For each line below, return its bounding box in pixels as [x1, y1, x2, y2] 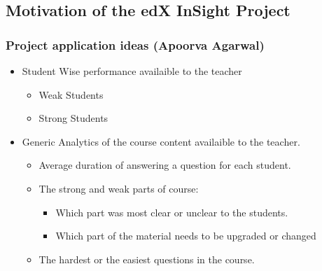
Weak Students [38, 87, 104, 102]
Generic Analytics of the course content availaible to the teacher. [22, 134, 300, 148]
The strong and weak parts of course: [38, 181, 199, 195]
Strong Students [38, 111, 108, 125]
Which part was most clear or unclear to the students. [55, 204, 288, 219]
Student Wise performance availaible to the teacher [22, 64, 242, 78]
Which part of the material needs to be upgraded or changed [55, 228, 316, 243]
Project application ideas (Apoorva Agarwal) [6, 36, 265, 53]
